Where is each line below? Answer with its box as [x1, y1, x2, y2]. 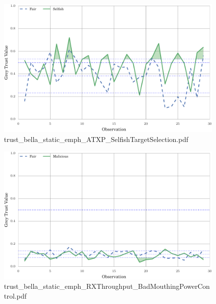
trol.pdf [4, 291, 27, 301]
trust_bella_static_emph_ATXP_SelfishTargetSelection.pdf [4, 134, 189, 144]
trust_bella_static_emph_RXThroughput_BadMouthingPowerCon [4, 281, 210, 291]
